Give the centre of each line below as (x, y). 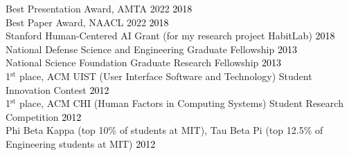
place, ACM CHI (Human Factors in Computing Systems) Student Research (181, 103)
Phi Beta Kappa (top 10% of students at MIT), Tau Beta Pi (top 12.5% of (164, 130)
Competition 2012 (44, 116)
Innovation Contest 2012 (57, 89)
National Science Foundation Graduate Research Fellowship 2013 (143, 62)
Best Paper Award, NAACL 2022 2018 (87, 22)
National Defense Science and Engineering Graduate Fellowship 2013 (151, 49)
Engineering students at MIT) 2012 (81, 143)
